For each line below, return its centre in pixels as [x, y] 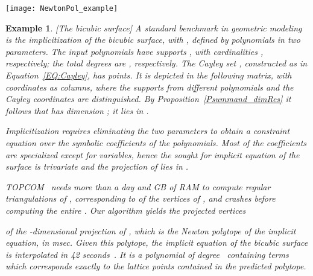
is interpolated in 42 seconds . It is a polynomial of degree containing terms [147, 254]
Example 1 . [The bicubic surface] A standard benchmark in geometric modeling [154, 27]
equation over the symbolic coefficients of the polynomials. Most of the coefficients [156, 143]
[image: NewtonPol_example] [62, 8]
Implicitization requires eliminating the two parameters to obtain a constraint [148, 131]
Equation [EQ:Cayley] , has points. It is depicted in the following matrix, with [149, 75]
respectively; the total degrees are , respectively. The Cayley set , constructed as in [156, 63]
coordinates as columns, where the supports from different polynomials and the [150, 87]
